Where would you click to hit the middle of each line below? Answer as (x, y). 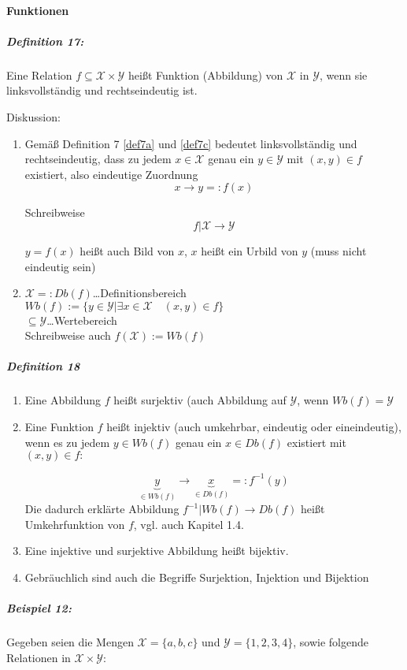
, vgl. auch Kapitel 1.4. (189, 524)
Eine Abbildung (63, 400)
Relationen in (39, 657)
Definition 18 (43, 366)
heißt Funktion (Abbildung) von (206, 74)
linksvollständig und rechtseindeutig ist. (102, 90)
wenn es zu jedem (67, 442)
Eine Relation (39, 74)
